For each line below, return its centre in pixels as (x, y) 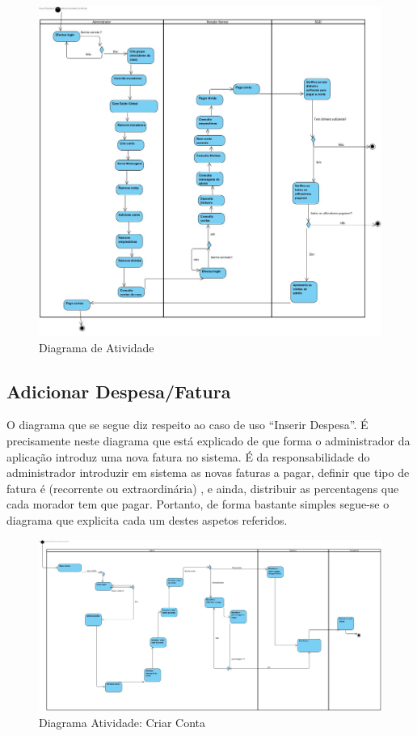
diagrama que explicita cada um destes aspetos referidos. (147, 519)
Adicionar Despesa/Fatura (119, 391)
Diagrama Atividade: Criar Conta (122, 722)
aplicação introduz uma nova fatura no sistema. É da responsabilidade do (188, 456)
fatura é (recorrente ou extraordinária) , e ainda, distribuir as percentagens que (203, 488)
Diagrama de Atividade (97, 347)
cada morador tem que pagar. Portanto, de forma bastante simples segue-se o (198, 504)
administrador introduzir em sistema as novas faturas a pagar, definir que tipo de (208, 472)
